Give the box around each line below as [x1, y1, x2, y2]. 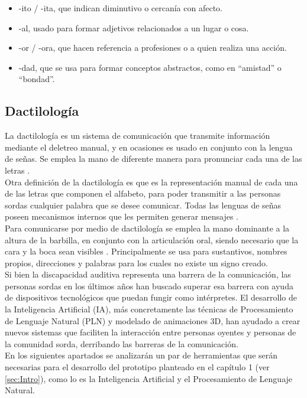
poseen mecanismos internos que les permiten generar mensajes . [5, 210, 238, 223]
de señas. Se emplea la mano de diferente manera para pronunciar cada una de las [5, 152, 302, 165]
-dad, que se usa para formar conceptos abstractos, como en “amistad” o [18, 61, 282, 73]
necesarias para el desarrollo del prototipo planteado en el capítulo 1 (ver [5, 361, 270, 373]
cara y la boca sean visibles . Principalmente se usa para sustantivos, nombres [5, 245, 287, 257]
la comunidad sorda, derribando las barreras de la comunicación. [5, 337, 238, 350]
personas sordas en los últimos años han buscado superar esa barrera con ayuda [5, 279, 293, 292]
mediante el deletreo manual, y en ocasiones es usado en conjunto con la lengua [5, 141, 293, 153]
